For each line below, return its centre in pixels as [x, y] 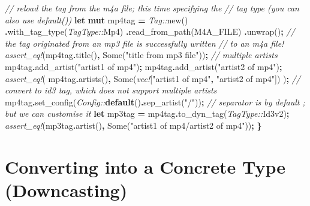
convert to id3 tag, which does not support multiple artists [111, 90]
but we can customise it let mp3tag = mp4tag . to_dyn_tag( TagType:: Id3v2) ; [147, 113]
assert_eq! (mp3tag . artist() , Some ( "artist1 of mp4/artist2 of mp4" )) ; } [133, 125]
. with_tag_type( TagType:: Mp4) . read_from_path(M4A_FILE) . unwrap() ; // [150, 31]
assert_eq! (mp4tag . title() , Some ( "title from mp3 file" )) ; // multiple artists [141, 55]
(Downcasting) [66, 190]
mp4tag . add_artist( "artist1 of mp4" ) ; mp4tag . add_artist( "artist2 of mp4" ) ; [144, 66]
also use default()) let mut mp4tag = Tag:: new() [97, 19]
